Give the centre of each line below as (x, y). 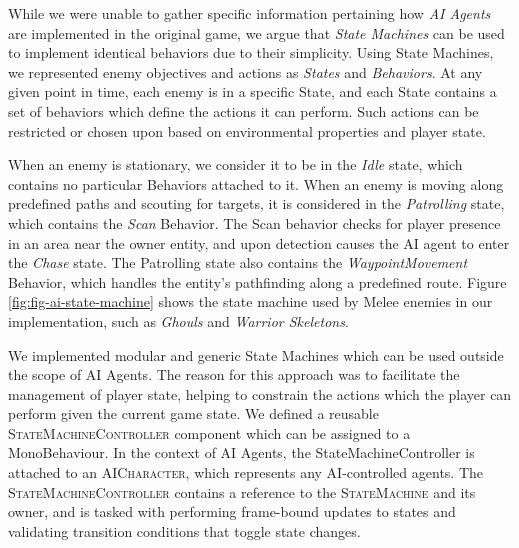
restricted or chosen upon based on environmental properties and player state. (247, 130)
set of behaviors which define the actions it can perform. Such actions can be (243, 110)
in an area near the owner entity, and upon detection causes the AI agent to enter (259, 242)
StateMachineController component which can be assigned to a (209, 432)
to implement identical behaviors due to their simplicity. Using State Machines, (251, 52)
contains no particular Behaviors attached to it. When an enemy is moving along (256, 183)
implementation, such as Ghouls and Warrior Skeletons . (178, 320)
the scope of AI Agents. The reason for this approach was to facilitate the (234, 374)
